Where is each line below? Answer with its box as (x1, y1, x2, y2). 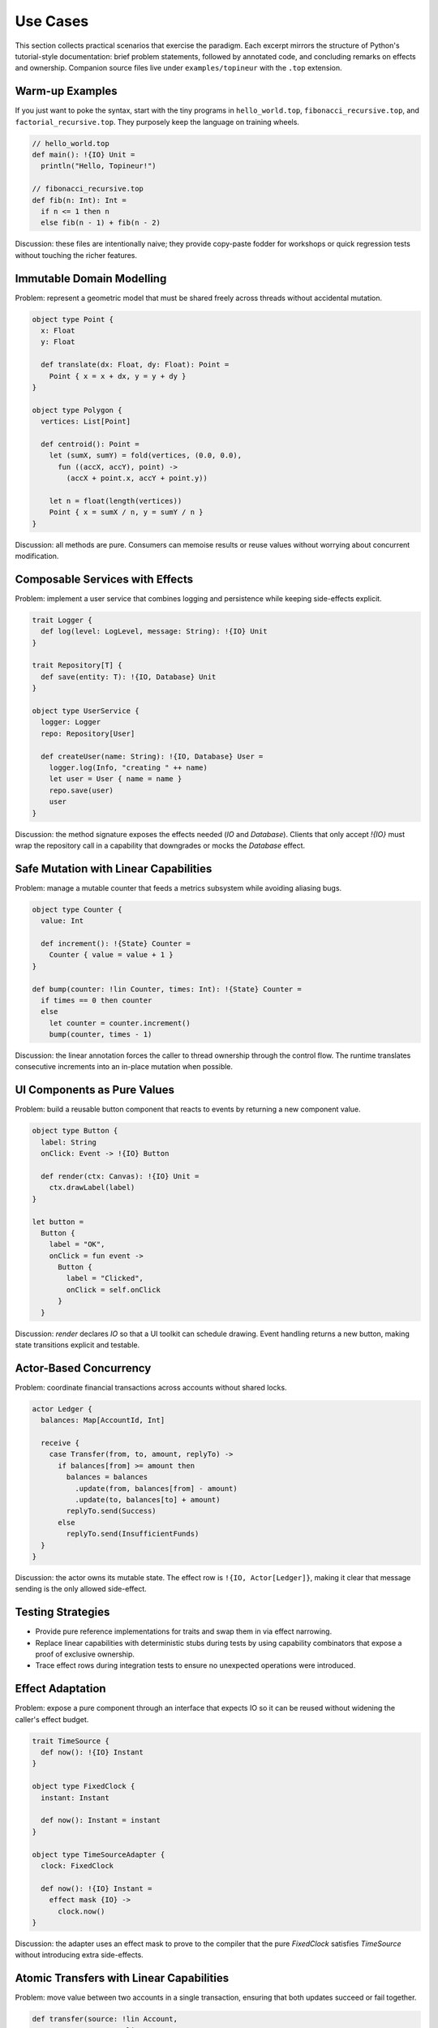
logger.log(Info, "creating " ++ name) (49, 763, 208, 772)
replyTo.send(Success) (66, 1506, 157, 1516)
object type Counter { (32, 904, 122, 914)
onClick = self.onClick (66, 1285, 161, 1294)
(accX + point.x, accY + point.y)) (66, 474, 208, 483)
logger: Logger (41, 718, 101, 727)
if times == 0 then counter (41, 995, 152, 1005)
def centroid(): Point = (41, 439, 140, 449)
